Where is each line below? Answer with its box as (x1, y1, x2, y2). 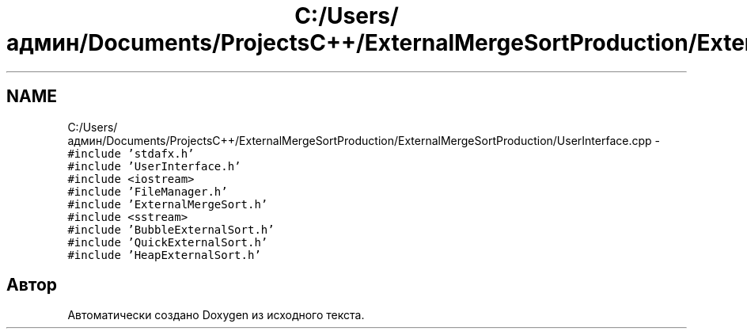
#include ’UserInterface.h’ (67, 159, 241, 173)
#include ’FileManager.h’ (67, 185, 228, 198)
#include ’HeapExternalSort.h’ (67, 248, 261, 261)
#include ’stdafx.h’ (67, 147, 195, 160)
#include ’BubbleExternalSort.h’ (67, 223, 275, 236)
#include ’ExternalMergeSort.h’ (67, 197, 268, 211)
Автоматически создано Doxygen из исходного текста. (67, 308, 365, 322)
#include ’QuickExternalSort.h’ (67, 235, 268, 249)
